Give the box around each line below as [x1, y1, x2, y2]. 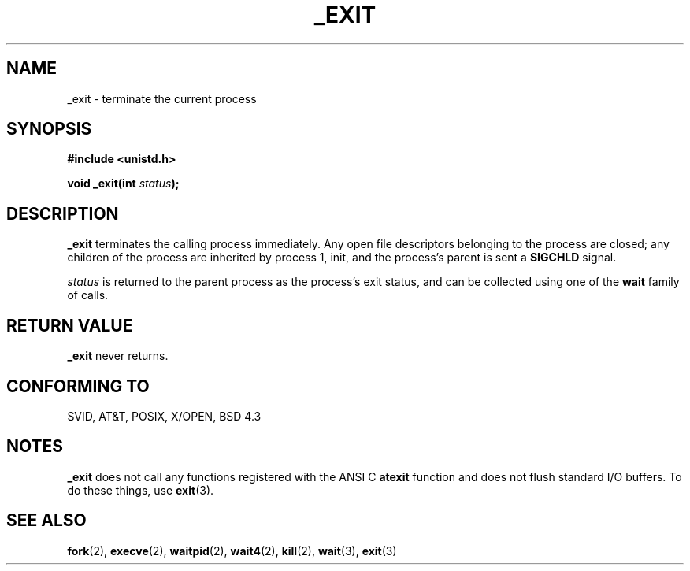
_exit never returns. [67, 349, 169, 363]
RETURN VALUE [6, 315, 133, 336]
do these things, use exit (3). [67, 483, 214, 497]
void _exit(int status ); [67, 176, 180, 191]
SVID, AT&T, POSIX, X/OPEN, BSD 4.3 [67, 409, 262, 423]
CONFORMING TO [6, 376, 150, 396]
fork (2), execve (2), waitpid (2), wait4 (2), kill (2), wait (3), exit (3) [67, 543, 397, 558]
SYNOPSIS [6, 119, 92, 139]
